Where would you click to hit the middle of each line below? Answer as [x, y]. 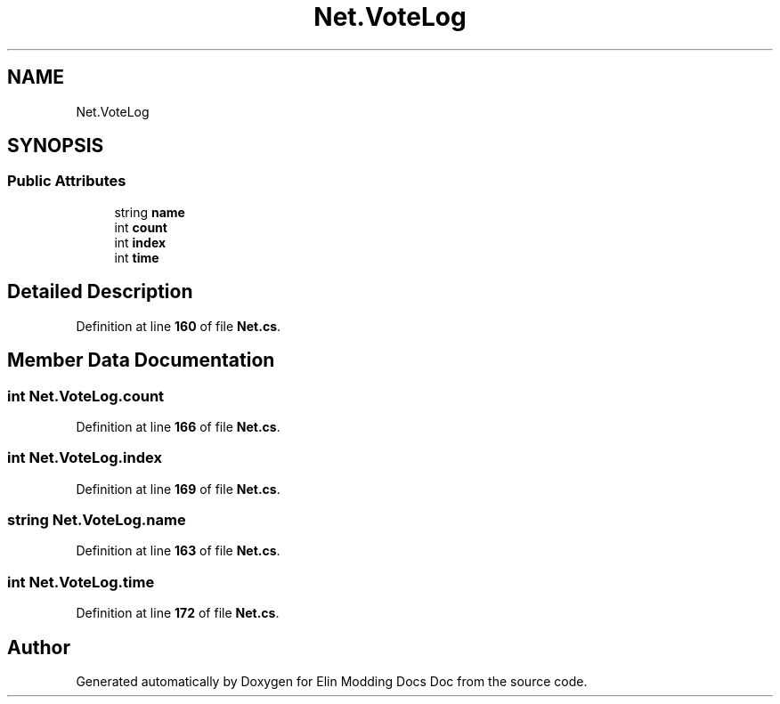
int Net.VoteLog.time [81, 582]
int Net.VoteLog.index [85, 458]
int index [140, 242]
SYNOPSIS [56, 146]
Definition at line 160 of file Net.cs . [179, 326]
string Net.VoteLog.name [97, 520]
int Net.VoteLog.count [86, 396]
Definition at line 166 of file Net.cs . [178, 426]
